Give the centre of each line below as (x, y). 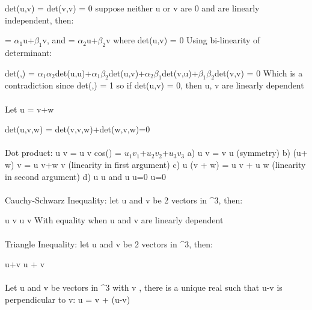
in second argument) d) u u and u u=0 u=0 (86, 176)
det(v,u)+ (180, 73)
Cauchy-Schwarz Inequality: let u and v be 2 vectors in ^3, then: (124, 200)
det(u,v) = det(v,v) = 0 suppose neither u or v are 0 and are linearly (132, 8)
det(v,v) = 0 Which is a (258, 73)
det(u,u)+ (73, 73)
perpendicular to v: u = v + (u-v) (68, 299)
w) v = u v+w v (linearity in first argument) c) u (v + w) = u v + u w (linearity (155, 164)
